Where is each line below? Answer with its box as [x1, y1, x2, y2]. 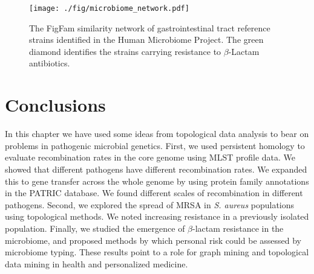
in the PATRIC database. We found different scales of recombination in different [5, 186, 303, 199]
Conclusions [5, 92, 106, 117]
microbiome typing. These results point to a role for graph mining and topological [5, 246, 309, 258]
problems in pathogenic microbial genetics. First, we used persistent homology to [5, 139, 305, 151]
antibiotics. [29, 57, 70, 69]
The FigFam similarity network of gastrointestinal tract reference [29, 21, 270, 34]
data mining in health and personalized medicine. [5, 257, 188, 270]
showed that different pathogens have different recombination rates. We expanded [5, 162, 307, 175]
